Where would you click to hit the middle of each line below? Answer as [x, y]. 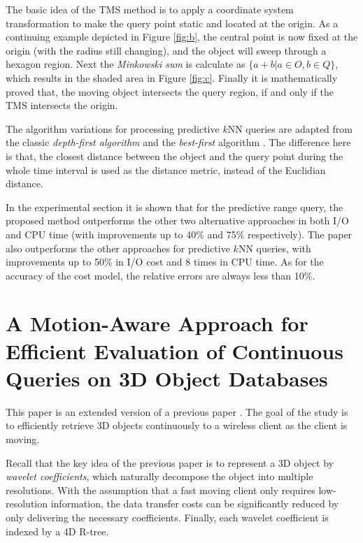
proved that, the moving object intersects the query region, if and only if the [170, 91]
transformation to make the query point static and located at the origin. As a [172, 23]
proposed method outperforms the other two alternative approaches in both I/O [177, 220]
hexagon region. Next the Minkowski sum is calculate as [126, 64]
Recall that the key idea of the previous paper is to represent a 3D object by [170, 462]
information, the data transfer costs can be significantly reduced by [195, 504]
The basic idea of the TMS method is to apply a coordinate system [150, 9]
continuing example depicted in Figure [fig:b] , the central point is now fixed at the [182, 37]
